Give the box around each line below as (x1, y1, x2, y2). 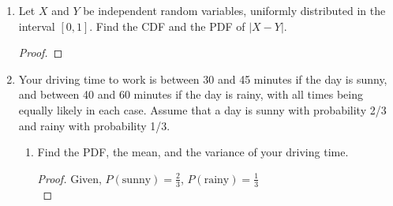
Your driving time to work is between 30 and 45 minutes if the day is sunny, (18, 70, 387, 87)
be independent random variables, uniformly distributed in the (83, 2, 386, 18)
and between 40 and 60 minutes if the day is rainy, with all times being (18, 86, 364, 103)
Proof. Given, (37, 170, 102, 186)
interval (18, 17, 55, 34)
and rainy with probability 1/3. (18, 117, 170, 133)
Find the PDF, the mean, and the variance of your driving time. (37, 144, 349, 160)
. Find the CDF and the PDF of (89, 17, 245, 34)
